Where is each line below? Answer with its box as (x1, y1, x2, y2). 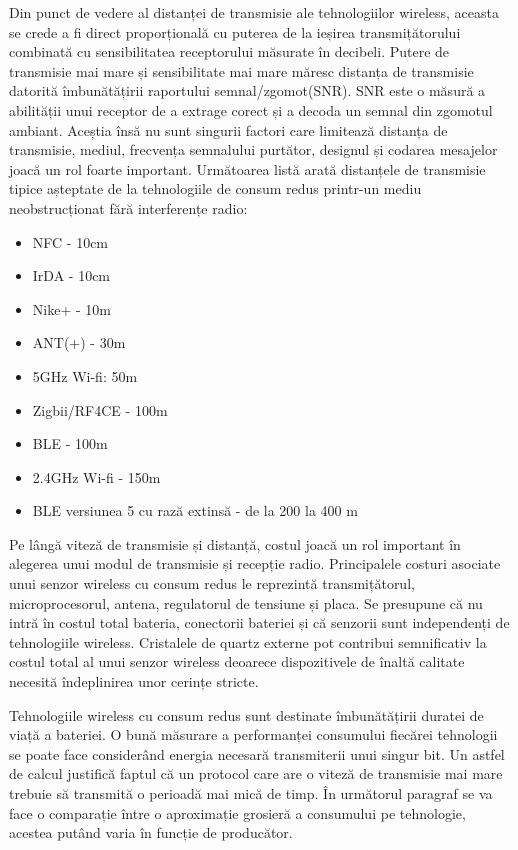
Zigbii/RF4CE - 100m (32, 399, 168, 420)
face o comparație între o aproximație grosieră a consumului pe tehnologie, (9, 802, 466, 823)
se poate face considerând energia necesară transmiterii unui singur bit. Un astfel (9, 743, 505, 764)
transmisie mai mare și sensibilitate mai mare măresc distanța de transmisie (9, 60, 474, 81)
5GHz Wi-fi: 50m (32, 365, 138, 386)
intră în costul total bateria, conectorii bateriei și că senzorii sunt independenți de (9, 612, 510, 633)
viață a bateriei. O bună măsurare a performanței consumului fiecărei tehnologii (9, 724, 498, 745)
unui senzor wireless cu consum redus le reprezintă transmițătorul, (9, 573, 415, 594)
